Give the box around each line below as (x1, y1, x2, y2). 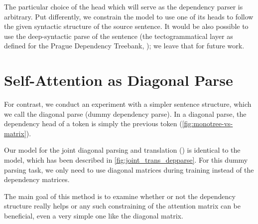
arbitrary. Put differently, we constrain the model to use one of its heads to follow (4, 11, 254, 21)
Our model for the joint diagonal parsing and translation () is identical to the (4, 145, 241, 155)
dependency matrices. (4, 174, 70, 185)
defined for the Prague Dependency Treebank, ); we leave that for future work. (4, 40, 245, 51)
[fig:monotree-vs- (182, 118, 233, 129)
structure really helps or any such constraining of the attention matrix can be (4, 201, 241, 211)
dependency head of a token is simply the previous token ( (4, 118, 182, 129)
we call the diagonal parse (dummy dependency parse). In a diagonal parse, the (4, 108, 247, 119)
